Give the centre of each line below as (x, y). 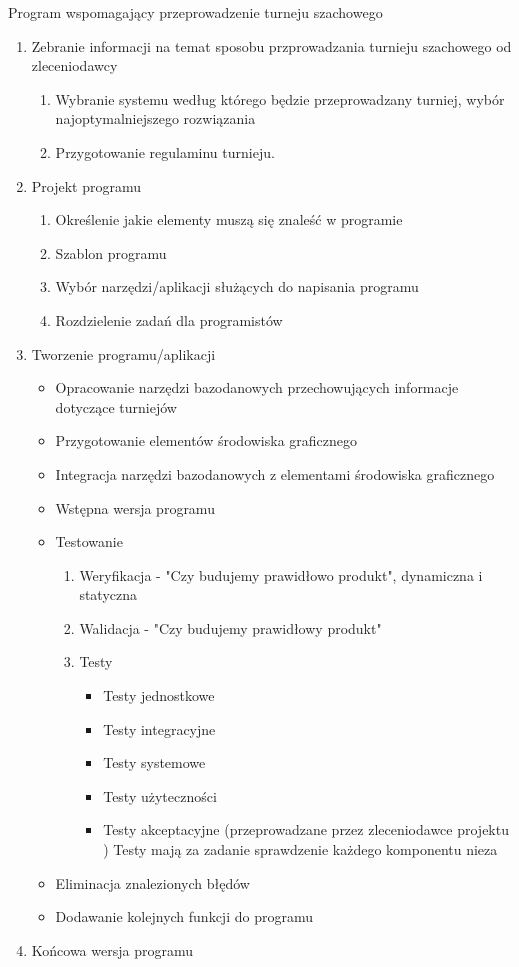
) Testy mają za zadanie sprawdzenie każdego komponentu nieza (300, 849)
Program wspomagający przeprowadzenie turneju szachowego (195, 12)
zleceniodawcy (74, 65)
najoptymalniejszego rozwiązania (155, 118)
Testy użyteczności (160, 795)
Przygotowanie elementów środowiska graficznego (206, 440)
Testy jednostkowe (159, 695)
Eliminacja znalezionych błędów (152, 882)
